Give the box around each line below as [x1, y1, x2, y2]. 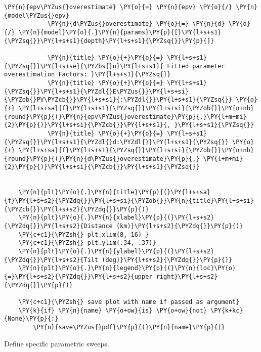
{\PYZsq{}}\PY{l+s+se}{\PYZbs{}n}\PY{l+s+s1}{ [4, 62, 163, 70]
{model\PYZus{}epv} [4, 12, 69, 19]
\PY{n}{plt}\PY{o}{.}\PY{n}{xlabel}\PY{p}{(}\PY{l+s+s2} [18, 214, 214, 222]
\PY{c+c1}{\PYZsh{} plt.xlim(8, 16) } [18, 231, 149, 238]
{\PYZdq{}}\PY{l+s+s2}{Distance [4, 223, 113, 230]
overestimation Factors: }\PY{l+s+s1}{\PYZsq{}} [4, 71, 171, 78]
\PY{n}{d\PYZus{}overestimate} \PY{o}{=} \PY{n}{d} [47, 20, 225, 28]
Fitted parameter [167, 62, 225, 70]
